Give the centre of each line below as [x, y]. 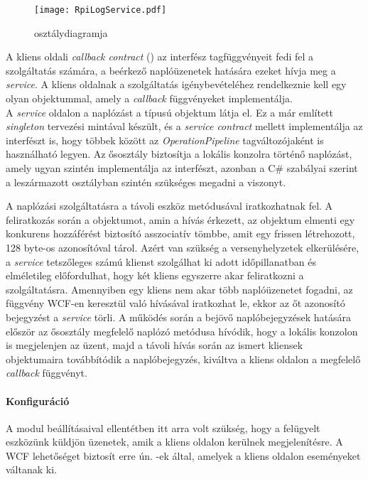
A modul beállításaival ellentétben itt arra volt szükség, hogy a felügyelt [163, 427]
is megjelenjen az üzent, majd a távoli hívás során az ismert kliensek [155, 345]
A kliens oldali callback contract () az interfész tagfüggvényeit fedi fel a [160, 56]
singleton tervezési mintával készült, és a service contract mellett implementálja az [184, 126]
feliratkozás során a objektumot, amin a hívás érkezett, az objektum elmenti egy [180, 219]
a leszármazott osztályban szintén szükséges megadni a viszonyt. [146, 182]
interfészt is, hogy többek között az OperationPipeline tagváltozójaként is [165, 140]
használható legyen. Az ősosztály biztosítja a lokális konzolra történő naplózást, [179, 154]
